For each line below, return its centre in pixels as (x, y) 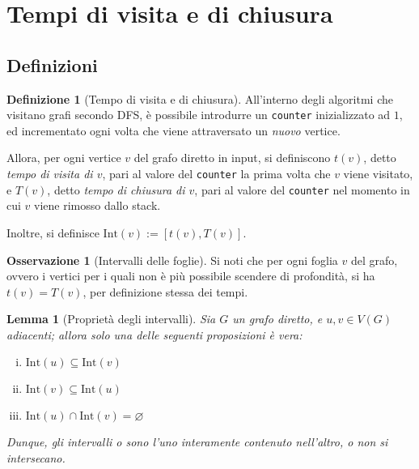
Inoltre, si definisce (53, 232)
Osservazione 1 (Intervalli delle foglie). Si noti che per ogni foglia (172, 260)
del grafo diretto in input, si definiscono (232, 158)
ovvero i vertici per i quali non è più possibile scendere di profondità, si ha (191, 276)
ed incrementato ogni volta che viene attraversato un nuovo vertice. (174, 130)
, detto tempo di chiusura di (116, 189)
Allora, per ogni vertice (64, 158)
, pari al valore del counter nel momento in (302, 189)
